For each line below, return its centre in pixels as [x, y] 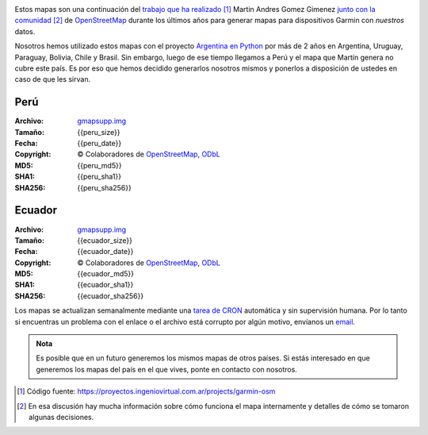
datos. [25, 31]
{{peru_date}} [99, 144]
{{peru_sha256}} [105, 187]
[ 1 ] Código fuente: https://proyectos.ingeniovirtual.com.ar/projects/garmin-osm [146, 391]
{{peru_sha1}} [99, 177]
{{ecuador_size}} [105, 240]
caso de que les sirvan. [53, 79]
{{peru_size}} [99, 132]
